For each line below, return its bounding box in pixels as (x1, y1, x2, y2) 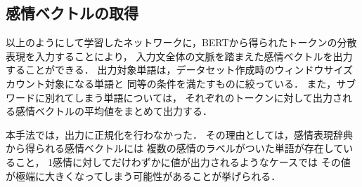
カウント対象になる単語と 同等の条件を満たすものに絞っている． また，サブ (6, 76, 356, 90)
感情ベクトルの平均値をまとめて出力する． (15, 104, 212, 118)
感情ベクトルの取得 (6, 2, 138, 24)
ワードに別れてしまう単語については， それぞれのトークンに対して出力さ (6, 90, 343, 104)
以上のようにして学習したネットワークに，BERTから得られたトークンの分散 (6, 35, 357, 50)
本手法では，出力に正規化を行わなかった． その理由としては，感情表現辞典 (6, 127, 353, 141)
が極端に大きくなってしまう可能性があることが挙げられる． (6, 168, 281, 183)
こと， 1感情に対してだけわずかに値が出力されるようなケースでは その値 (15, 154, 351, 169)
